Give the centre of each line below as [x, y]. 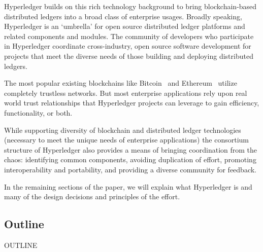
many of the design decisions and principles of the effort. [92, 196]
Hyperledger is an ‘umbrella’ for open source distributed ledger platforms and [125, 26]
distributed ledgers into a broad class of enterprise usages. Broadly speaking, [123, 16]
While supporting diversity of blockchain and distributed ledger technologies [123, 130]
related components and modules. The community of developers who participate [129, 36]
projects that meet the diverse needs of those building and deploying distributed [129, 56]
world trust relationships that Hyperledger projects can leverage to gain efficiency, [132, 103]
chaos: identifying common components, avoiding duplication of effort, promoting [130, 159]
